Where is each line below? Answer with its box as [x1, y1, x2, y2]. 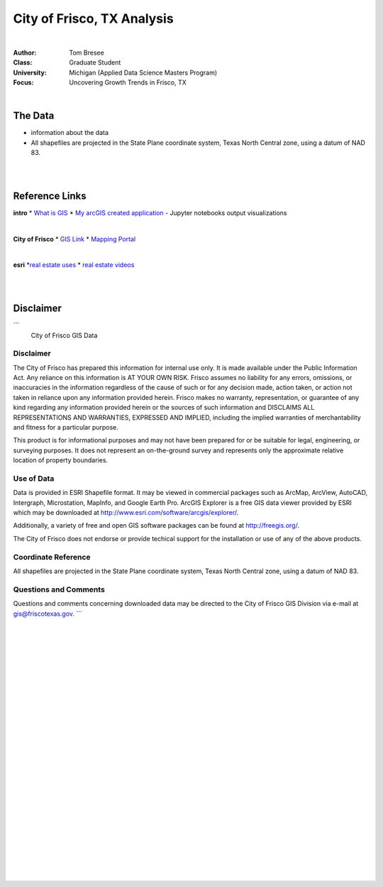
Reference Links [13, 190, 87, 202]
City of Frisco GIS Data [30, 331, 98, 339]
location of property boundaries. [13, 456, 109, 464]
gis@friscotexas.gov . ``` [13, 609, 83, 618]
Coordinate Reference [13, 552, 91, 562]
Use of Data [13, 473, 55, 483]
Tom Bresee [69, 48, 104, 57]
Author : [13, 48, 37, 57]
